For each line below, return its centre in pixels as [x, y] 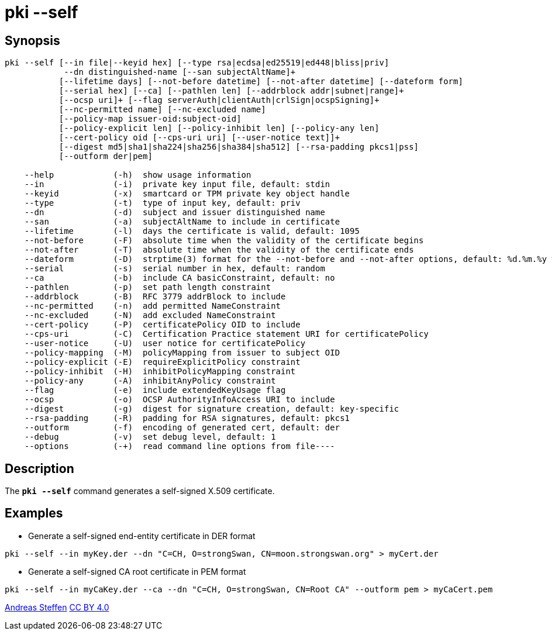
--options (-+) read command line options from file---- [180, 446]
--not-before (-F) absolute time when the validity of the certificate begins [224, 241]
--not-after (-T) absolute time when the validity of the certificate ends [219, 250]
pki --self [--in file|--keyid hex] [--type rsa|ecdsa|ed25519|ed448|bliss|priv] [197, 63]
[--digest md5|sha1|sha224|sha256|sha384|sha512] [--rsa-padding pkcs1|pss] [239, 147]
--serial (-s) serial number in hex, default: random [175, 269]
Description [39, 468]
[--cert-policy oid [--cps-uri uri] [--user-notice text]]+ [199, 138]
